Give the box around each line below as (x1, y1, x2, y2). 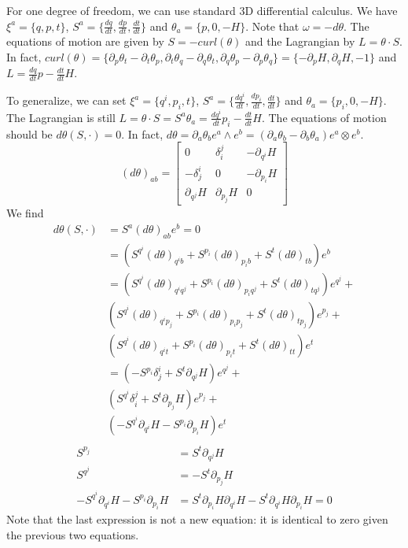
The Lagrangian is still (6, 109, 116, 125)
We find (6, 205, 44, 221)
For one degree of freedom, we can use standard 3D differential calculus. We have (6, 2, 398, 18)
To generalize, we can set (6, 92, 127, 109)
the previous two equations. (6, 526, 139, 542)
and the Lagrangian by (244, 33, 355, 50)
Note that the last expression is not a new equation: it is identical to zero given (6, 510, 388, 527)
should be (6, 125, 53, 142)
